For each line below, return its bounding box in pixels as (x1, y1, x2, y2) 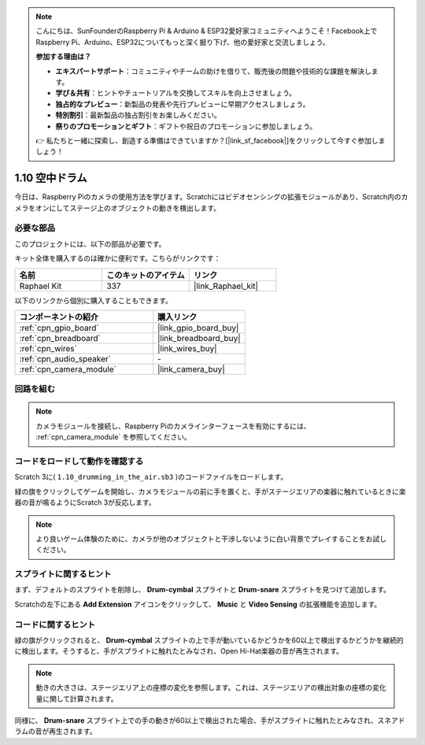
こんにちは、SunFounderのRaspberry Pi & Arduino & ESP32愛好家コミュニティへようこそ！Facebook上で (35, 26, 378, 35)
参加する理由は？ (35, 52, 91, 61)
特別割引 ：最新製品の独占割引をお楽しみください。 (55, 110, 221, 120)
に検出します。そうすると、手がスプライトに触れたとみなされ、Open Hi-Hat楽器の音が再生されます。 (14, 647, 344, 656)
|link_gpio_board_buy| (157, 322, 239, 333)
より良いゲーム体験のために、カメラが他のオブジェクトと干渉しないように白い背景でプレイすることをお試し (35, 534, 387, 543)
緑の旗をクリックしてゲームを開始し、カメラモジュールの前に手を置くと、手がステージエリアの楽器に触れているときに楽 (14, 487, 406, 496)
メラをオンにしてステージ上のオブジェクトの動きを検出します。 (14, 203, 220, 213)
